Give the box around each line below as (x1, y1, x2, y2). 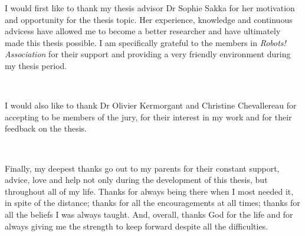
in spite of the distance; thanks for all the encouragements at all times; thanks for (5, 196, 300, 209)
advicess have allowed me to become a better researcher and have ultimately (5, 25, 281, 37)
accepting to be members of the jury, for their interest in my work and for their (5, 110, 292, 123)
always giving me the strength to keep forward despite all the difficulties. (5, 219, 268, 232)
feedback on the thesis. (5, 122, 87, 135)
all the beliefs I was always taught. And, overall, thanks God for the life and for (5, 208, 293, 220)
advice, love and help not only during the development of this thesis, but (5, 173, 268, 186)
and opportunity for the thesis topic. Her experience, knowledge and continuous (5, 13, 293, 25)
